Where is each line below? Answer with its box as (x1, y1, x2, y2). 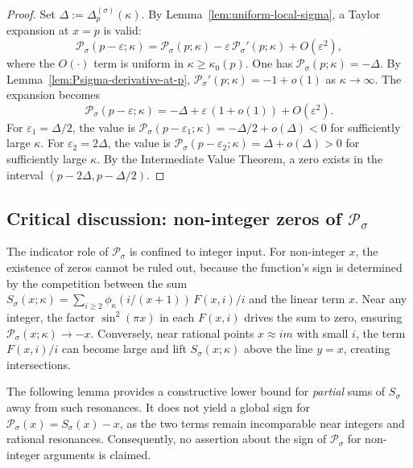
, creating (343, 340, 390, 357)
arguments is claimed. (43, 445, 151, 462)
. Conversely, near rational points (90, 324, 254, 341)
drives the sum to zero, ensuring (244, 308, 403, 325)
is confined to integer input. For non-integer (129, 243, 345, 260)
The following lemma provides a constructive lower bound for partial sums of (6, 383, 386, 400)
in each (159, 308, 195, 325)
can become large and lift (62, 340, 187, 357)
